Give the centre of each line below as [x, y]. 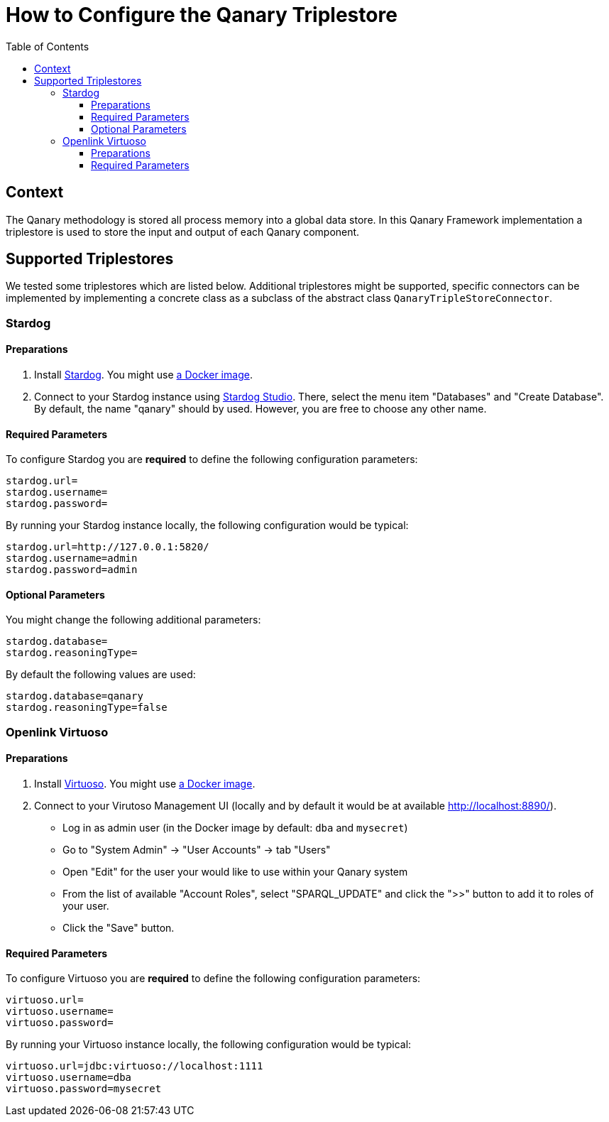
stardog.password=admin [72, 570]
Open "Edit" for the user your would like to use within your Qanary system [235, 872]
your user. [86, 906]
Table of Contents [48, 46]
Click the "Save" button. [119, 928]
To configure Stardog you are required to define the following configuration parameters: [212, 459]
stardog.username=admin [72, 559]
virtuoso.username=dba [69, 1078]
